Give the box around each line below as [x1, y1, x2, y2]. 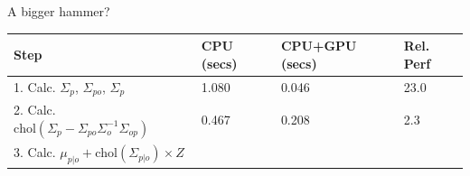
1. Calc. [14, 77, 56, 96]
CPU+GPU [280, 36, 357, 55]
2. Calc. [14, 100, 56, 119]
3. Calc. [14, 143, 56, 162]
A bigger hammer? [7, 2, 110, 20]
